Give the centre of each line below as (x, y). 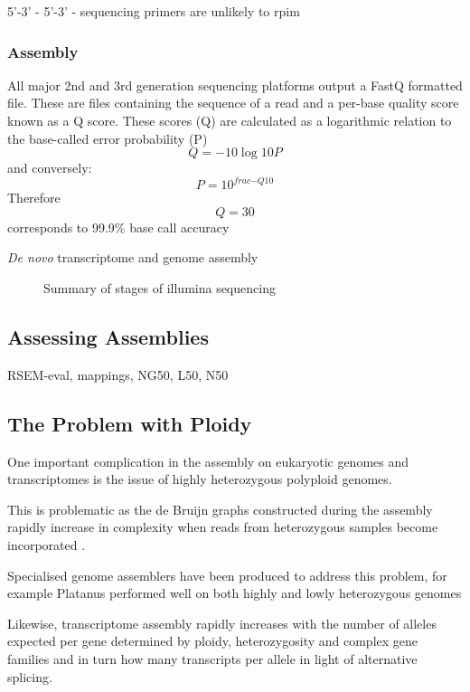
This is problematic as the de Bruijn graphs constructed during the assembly (220, 509)
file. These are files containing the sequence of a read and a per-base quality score (233, 103)
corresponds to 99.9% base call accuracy (118, 227)
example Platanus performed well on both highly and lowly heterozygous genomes (235, 593)
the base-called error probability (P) (108, 138)
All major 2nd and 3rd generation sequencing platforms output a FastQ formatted (235, 85)
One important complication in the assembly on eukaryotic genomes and (208, 461)
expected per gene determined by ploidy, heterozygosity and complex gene (213, 641)
